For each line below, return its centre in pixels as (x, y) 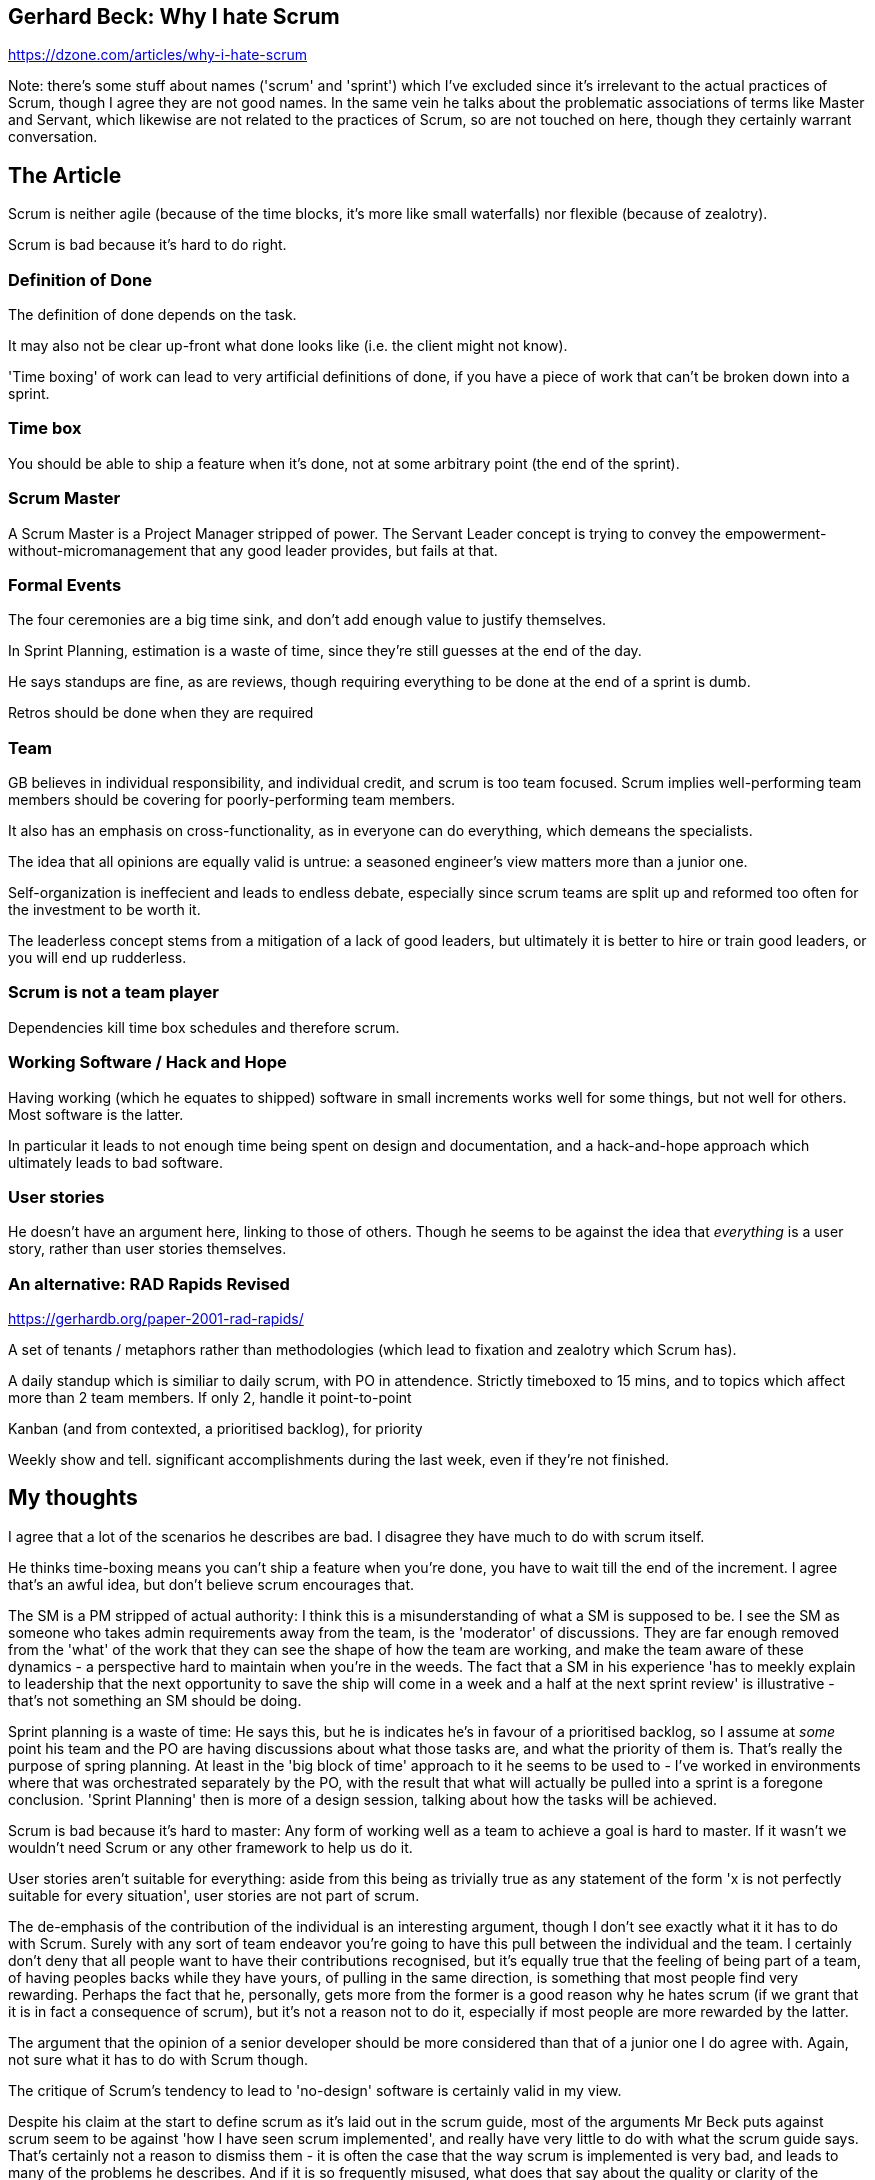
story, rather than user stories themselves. (147, 1249)
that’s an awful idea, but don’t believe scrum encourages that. (211, 1584)
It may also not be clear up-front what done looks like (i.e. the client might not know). (288, 346)
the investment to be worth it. (104, 910)
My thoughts (73, 1498)
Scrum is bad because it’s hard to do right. (147, 245)
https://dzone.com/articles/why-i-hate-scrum (157, 55)
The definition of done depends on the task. (152, 315)
